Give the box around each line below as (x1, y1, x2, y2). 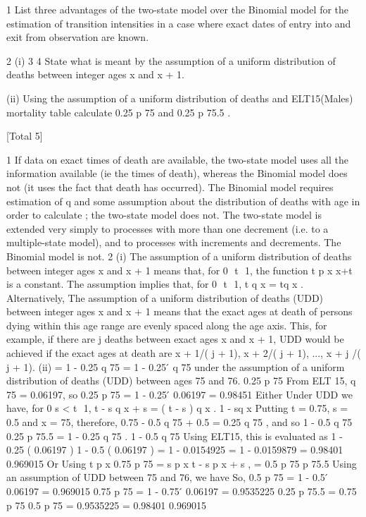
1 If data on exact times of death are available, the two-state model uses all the (6, 152, 348, 166)
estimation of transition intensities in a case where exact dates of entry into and (6, 16, 351, 30)
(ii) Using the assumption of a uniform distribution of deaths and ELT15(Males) (6, 90, 353, 105)
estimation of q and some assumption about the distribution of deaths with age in (6, 193, 360, 208)
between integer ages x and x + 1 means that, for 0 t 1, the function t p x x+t (6, 262, 353, 277)
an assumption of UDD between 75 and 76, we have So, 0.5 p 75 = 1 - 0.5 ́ (6, 470, 329, 485)
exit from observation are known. (6, 30, 149, 44)
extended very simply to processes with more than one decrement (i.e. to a (6, 221, 329, 236)
